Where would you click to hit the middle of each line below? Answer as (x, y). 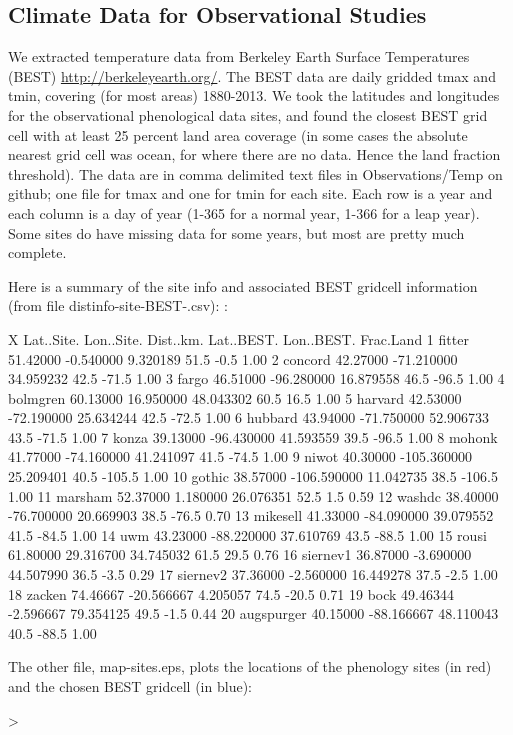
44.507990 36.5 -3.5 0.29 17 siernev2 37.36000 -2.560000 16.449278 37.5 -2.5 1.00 (253, 574)
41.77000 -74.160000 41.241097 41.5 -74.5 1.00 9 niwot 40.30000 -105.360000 (240, 456)
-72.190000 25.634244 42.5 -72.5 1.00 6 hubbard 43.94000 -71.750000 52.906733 (249, 417)
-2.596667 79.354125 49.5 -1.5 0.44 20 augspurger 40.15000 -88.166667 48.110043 (253, 613)
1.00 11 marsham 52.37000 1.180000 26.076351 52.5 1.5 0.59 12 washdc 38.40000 (253, 495)
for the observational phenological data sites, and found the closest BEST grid (248, 114)
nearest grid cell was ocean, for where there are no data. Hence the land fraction (254, 154)
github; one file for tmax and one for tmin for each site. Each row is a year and (250, 193)
